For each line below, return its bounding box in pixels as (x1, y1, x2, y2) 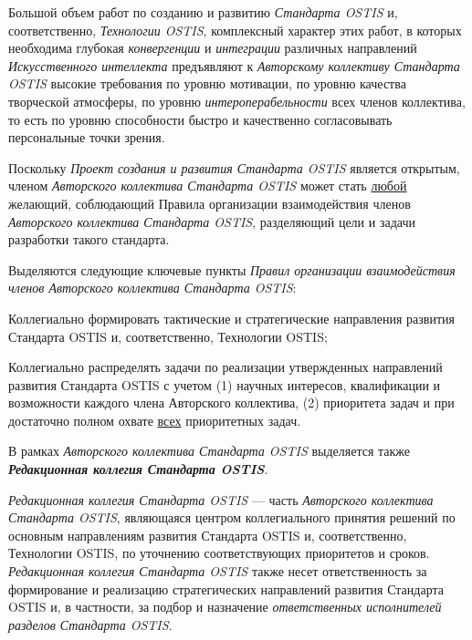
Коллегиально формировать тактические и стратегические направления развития (8, 308, 456, 327)
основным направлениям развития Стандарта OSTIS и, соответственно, (8, 525, 407, 544)
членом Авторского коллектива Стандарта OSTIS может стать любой (8, 176, 407, 195)
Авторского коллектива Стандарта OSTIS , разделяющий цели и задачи (8, 212, 415, 231)
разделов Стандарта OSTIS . (8, 614, 173, 634)
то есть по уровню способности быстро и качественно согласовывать (8, 109, 393, 129)
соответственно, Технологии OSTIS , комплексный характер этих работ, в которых (8, 20, 462, 39)
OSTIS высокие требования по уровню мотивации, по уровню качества (8, 74, 406, 93)
